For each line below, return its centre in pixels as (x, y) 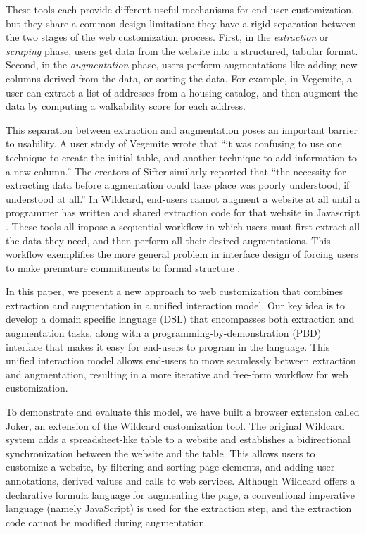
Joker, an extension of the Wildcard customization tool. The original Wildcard (175, 425)
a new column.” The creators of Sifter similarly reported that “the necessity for (176, 171)
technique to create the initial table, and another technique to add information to (182, 157)
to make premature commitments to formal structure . (123, 267)
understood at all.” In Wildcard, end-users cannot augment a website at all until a (183, 198)
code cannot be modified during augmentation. (107, 522)
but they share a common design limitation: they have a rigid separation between (181, 23)
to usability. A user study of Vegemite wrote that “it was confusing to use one (174, 143)
